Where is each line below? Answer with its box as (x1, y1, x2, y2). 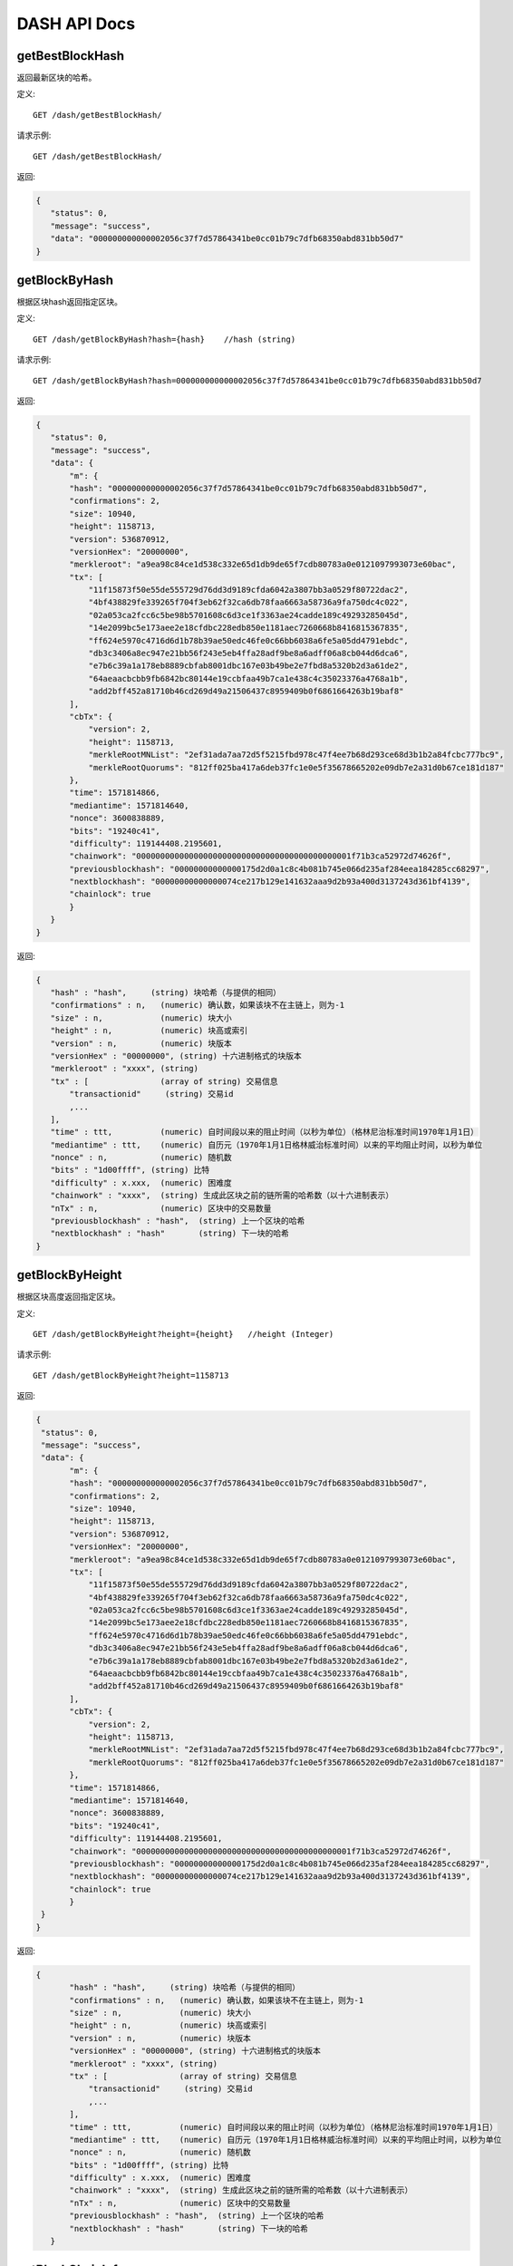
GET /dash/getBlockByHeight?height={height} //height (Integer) (33, 1329, 334, 1340)
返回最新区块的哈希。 (16, 73, 97, 83)
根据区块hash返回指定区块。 (16, 296, 122, 307)
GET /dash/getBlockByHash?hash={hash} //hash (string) (33, 334, 296, 344)
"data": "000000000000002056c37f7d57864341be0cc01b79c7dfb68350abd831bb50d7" (50, 234, 404, 244)
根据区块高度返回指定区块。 (16, 1292, 121, 1302)
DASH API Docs (16, 14, 136, 34)
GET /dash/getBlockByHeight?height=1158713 (33, 1370, 229, 1380)
